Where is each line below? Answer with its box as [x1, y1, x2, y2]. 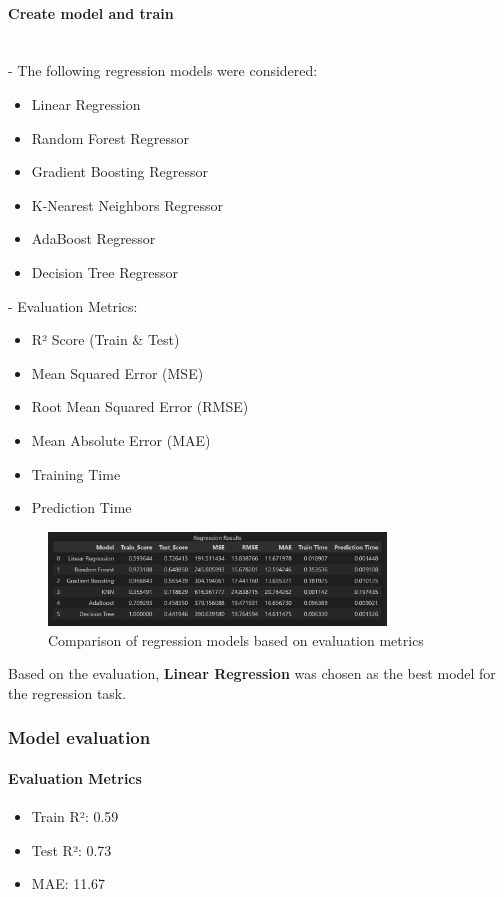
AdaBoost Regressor [31, 228, 156, 249]
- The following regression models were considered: [8, 60, 318, 81]
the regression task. [8, 682, 127, 703]
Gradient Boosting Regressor [31, 161, 209, 182]
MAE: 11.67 [31, 873, 106, 894]
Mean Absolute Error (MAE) [31, 429, 211, 450]
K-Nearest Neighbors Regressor [31, 194, 223, 215]
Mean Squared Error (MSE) [31, 362, 204, 383]
